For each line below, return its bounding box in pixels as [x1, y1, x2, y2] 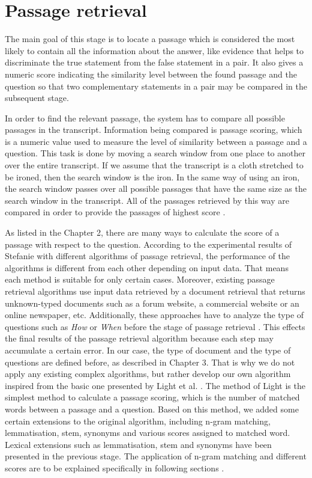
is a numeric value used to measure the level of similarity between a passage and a [5, 135, 307, 147]
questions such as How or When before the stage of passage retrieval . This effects [5, 320, 305, 332]
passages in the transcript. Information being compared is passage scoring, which [5, 123, 302, 136]
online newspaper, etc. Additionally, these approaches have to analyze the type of [5, 308, 304, 321]
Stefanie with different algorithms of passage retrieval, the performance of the [5, 250, 290, 262]
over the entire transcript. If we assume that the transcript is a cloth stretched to [5, 159, 304, 171]
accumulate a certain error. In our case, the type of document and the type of [5, 343, 291, 356]
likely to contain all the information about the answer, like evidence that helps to [5, 44, 304, 57]
